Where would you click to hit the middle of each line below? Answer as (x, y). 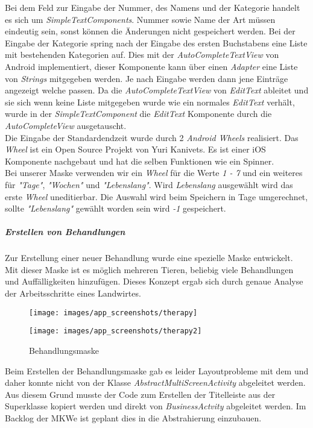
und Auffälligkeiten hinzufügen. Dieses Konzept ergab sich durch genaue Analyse (154, 281)
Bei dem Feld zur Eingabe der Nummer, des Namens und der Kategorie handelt (153, 7)
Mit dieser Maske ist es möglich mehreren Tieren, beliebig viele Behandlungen (149, 269)
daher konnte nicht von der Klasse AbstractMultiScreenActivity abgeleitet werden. (155, 382)
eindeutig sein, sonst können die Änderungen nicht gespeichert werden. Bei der (150, 31)
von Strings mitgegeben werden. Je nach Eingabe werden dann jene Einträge (147, 78)
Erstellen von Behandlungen (65, 232)
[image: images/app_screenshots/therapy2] (115, 331)
